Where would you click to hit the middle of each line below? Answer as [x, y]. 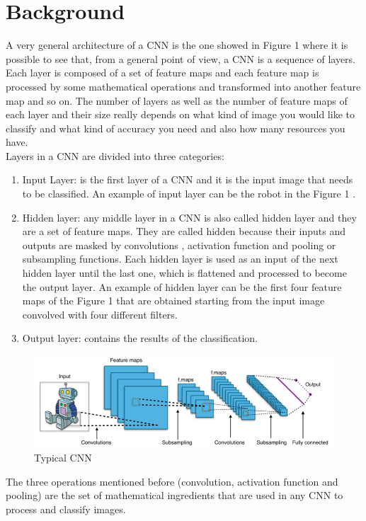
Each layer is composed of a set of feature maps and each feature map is [162, 73]
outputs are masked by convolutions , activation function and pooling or [179, 245]
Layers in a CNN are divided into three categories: [115, 155]
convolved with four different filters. [100, 314]
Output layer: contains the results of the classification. [140, 338]
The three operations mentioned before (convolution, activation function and [172, 481]
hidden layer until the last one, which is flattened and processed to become [184, 273]
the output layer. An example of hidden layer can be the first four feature [182, 286]
